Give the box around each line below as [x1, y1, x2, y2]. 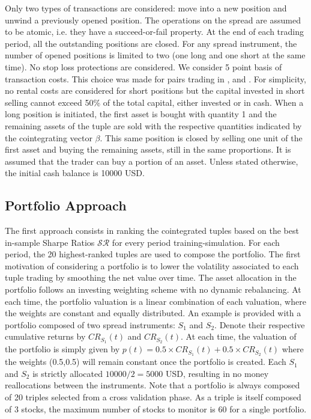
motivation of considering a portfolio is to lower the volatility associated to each [5, 259, 299, 272]
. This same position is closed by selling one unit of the [100, 131, 303, 144]
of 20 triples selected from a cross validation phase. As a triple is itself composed [5, 390, 301, 403]
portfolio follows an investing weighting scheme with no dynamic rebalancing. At [5, 283, 301, 296]
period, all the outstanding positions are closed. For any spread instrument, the [5, 37, 297, 49]
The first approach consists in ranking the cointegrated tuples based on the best [5, 224, 299, 237]
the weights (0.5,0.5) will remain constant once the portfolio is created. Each [5, 355, 286, 368]
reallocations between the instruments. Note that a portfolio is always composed [5, 379, 300, 391]
